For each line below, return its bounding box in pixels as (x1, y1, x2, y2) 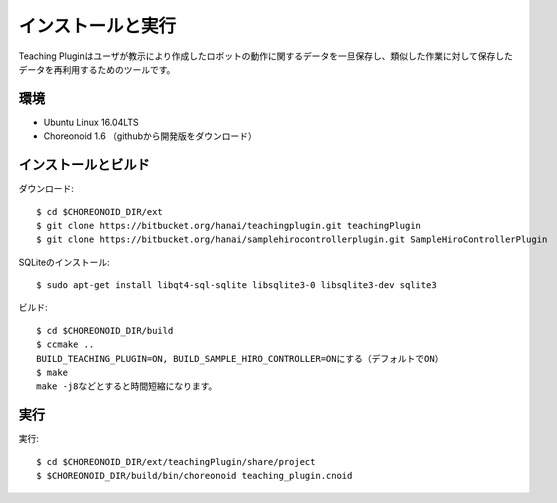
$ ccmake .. (36, 339, 95, 350)
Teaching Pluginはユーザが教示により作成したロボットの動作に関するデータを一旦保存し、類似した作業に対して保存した (18, 50, 514, 62)
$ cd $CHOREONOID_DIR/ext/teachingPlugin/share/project (36, 456, 316, 467)
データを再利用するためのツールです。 (18, 63, 176, 75)
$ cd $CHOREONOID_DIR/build (36, 325, 174, 336)
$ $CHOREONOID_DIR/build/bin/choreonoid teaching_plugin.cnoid (36, 470, 353, 482)
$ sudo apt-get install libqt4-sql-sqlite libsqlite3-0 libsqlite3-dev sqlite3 (36, 280, 437, 291)
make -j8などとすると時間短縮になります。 (36, 381, 218, 392)
